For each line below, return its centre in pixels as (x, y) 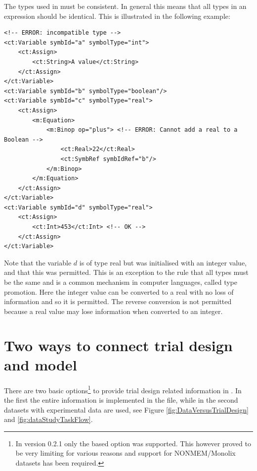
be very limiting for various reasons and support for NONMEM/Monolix (126, 453)
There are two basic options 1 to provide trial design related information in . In (123, 389)
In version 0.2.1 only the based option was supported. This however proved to (133, 443)
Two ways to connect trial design (118, 345)
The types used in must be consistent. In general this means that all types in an (125, 6)
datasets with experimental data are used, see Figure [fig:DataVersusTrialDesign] (126, 409)
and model (41, 364)
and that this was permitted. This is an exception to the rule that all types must (126, 272)
